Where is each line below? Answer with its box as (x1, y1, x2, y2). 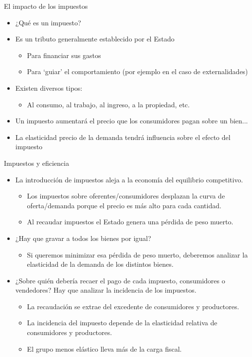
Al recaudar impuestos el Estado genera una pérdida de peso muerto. (27, 217, 234, 227)
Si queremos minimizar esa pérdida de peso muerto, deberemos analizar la (27, 249, 248, 259)
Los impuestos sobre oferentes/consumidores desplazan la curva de (27, 191, 225, 201)
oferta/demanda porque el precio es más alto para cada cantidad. (27, 200, 221, 210)
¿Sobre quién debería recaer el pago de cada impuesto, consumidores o (15, 275, 225, 285)
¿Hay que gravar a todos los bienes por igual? (15, 233, 151, 243)
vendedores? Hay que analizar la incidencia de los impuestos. (15, 285, 197, 295)
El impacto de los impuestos (4, 1, 88, 11)
